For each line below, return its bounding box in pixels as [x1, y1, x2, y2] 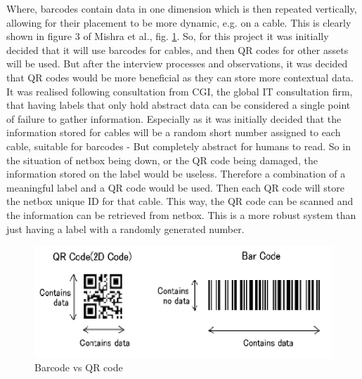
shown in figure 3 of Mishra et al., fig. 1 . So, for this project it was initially [6, 29, 329, 44]
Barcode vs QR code [34, 360, 123, 375]
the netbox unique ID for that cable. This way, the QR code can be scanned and [6, 194, 354, 208]
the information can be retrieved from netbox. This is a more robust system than [6, 207, 356, 222]
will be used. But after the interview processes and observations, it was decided [6, 56, 348, 71]
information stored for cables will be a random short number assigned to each [6, 125, 341, 140]
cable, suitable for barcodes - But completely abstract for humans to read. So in [6, 138, 351, 153]
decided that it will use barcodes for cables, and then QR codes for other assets [6, 42, 349, 57]
